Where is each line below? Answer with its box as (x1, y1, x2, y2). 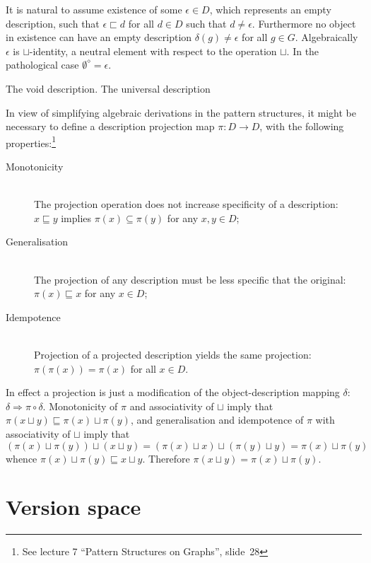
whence (6, 451, 37, 465)
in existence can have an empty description (6, 30, 192, 45)
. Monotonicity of (42, 398, 118, 413)
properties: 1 (6, 133, 56, 150)
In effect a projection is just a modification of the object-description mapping (6, 385, 340, 400)
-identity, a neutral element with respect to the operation (29, 43, 277, 58)
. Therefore (142, 451, 190, 465)
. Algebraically (295, 30, 358, 45)
